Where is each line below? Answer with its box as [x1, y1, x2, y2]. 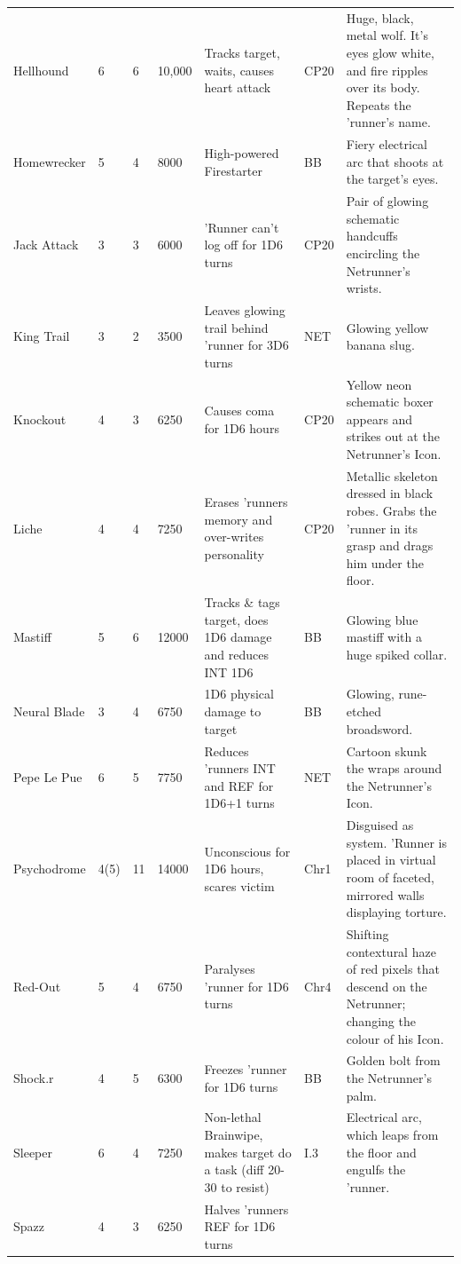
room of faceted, [346, 867, 434, 886]
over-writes [204, 527, 264, 546]
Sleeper [13, 1142, 52, 1161]
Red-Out [13, 976, 61, 995]
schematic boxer [346, 392, 434, 411]
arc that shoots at [346, 152, 444, 170]
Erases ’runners [204, 493, 288, 511]
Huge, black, [346, 8, 414, 27]
